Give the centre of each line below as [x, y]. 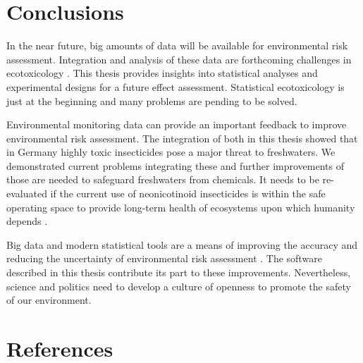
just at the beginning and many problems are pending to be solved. [152, 100]
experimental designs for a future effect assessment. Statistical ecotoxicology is [176, 86]
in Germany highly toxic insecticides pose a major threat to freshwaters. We [171, 152]
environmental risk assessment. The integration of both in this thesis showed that [182, 138]
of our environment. [49, 300]
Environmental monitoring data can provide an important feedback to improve [177, 124]
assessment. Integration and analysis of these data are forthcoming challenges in [179, 59]
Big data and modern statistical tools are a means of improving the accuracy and [182, 244]
